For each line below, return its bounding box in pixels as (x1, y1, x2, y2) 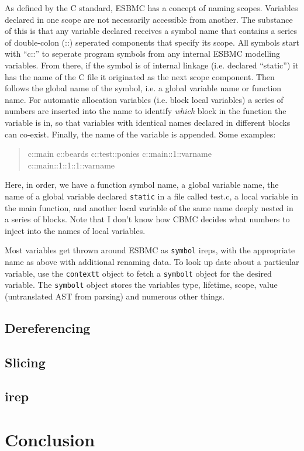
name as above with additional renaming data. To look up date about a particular (5, 256, 299, 267)
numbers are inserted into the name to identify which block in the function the (5, 105, 286, 117)
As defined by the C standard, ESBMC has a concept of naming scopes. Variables (5, 2, 298, 13)
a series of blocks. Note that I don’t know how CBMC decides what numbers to (5, 213, 290, 225)
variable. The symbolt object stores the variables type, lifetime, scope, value (5, 278, 278, 291)
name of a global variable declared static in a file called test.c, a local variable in (5, 190, 299, 202)
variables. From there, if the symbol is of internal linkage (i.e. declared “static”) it (5, 58, 299, 71)
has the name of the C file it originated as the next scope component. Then (5, 70, 275, 82)
